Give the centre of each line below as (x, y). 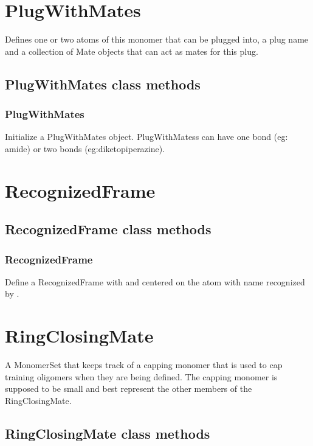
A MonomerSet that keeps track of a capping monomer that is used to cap (144, 365)
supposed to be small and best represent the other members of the (129, 389)
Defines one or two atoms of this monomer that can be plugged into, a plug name (157, 39)
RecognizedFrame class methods (108, 229)
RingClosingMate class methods (108, 433)
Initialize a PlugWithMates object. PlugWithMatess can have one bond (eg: (146, 137)
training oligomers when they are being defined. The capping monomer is (141, 376)
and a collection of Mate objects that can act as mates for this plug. (132, 51)
